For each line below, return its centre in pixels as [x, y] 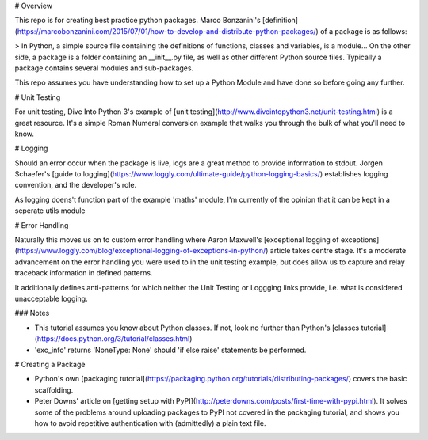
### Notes [32, 313]
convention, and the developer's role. [76, 185]
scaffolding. [54, 390]
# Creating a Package [50, 364]
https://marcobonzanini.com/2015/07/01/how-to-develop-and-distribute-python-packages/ [166, 31]
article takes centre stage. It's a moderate [338, 251]
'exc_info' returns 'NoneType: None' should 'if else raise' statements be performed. [170, 350]
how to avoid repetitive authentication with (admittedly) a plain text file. [150, 423]
